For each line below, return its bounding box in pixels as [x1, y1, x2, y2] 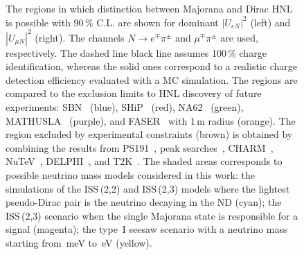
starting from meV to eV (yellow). [6, 236, 152, 249]
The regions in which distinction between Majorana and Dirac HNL [6, 1, 293, 15]
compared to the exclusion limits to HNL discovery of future [6, 86, 262, 100]
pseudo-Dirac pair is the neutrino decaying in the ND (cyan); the [6, 195, 282, 209]
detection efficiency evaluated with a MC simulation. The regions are [6, 72, 298, 87]
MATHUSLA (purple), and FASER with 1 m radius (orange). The [6, 113, 296, 127]
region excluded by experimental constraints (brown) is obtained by [6, 127, 293, 141]
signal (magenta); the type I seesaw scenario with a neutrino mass [6, 222, 287, 236]
